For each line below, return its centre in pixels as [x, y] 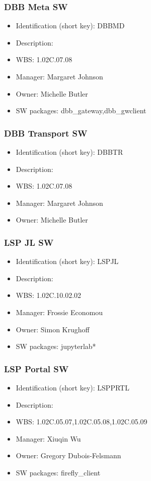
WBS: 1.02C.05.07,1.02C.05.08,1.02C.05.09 [82, 422]
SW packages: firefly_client [58, 472]
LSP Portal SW [36, 368]
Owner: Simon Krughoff [53, 329]
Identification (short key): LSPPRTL [72, 387]
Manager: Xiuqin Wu [48, 438]
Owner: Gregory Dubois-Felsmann [68, 455]
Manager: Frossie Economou [59, 312]
